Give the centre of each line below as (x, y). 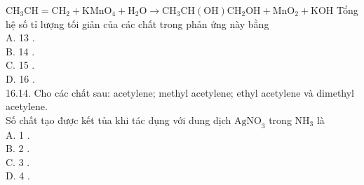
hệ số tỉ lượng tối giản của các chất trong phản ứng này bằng (137, 23)
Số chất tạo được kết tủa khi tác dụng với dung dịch (119, 119)
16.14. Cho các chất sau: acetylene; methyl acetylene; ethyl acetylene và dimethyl (180, 92)
